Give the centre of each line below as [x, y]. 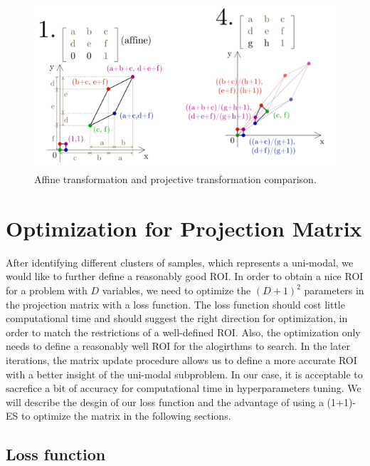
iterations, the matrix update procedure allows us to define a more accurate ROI [181, 360]
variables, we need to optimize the [176, 290]
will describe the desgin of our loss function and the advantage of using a [165, 402]
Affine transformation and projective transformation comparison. [175, 179]
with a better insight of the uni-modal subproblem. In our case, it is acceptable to [184, 374]
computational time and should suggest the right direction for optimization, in [177, 318]
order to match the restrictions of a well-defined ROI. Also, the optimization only [183, 332]
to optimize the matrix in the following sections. [126, 416]
